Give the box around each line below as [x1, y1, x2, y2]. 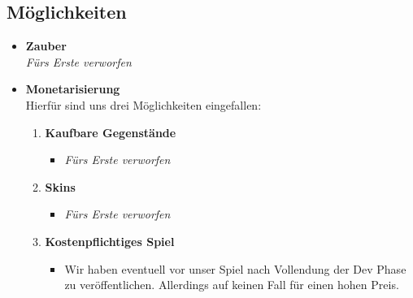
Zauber [25, 37, 67, 54]
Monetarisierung [25, 80, 120, 97]
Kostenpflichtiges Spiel [45, 232, 175, 249]
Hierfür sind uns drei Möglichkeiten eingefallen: [25, 96, 262, 113]
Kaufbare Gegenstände [45, 123, 176, 140]
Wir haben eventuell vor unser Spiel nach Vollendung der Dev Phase [64, 260, 406, 277]
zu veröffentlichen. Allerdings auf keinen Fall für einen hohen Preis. [64, 276, 399, 293]
